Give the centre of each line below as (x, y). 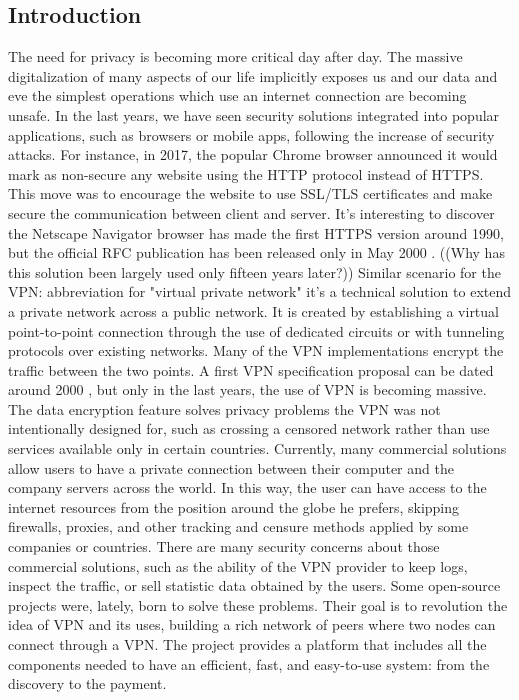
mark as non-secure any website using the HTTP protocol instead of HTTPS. (246, 173)
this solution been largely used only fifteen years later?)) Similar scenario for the (254, 271)
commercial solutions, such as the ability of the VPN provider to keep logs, (238, 565)
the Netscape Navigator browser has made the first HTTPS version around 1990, (256, 232)
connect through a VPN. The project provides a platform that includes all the (247, 644)
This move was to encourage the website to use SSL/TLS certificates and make (250, 193)
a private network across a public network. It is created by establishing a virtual (253, 310)
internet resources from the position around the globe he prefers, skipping (234, 506)
